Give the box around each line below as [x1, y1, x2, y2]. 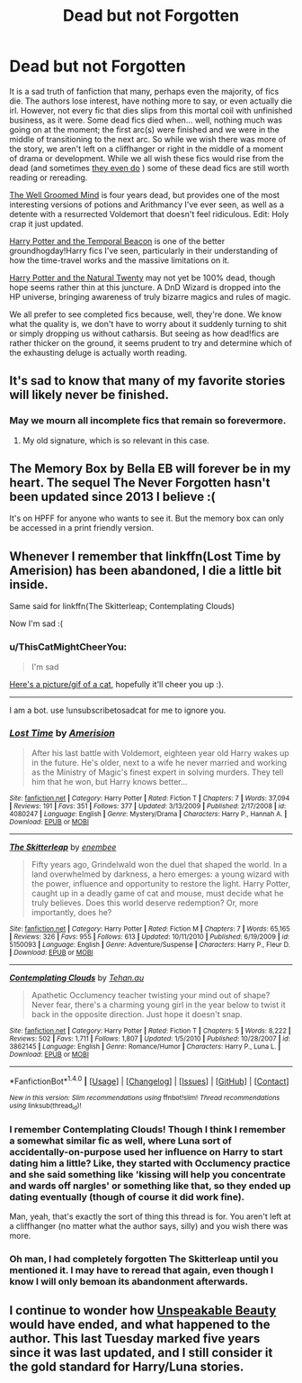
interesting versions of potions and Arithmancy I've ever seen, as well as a [9, 199, 285, 210]
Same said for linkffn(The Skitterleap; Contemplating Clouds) [9, 601, 235, 612]
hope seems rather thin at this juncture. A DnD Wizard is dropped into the [9, 281, 281, 293]
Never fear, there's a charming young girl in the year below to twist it [31, 999, 286, 1010]
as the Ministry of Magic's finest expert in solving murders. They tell [31, 767, 284, 778]
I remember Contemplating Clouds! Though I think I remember [9, 1123, 286, 1135]
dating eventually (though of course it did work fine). [9, 1190, 245, 1203]
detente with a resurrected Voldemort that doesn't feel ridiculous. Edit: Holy [9, 208, 289, 219]
